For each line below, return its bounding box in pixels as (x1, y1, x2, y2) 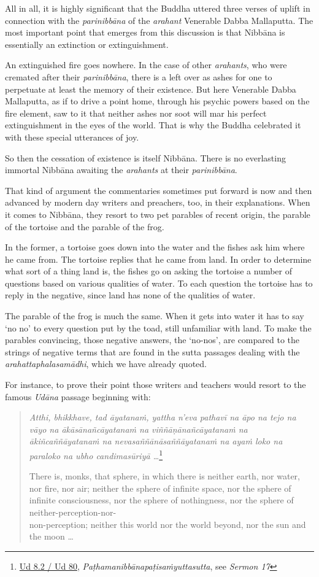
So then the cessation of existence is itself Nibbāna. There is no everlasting (5, 151, 286, 164)
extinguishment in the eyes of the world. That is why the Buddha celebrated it (5, 118, 301, 131)
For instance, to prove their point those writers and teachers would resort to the (5, 378, 306, 391)
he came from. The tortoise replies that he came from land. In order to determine (5, 252, 312, 265)
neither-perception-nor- (29, 506, 117, 519)
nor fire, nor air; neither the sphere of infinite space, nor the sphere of (29, 481, 291, 494)
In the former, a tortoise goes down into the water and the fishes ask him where (5, 241, 305, 254)
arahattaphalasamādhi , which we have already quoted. (5, 357, 207, 370)
